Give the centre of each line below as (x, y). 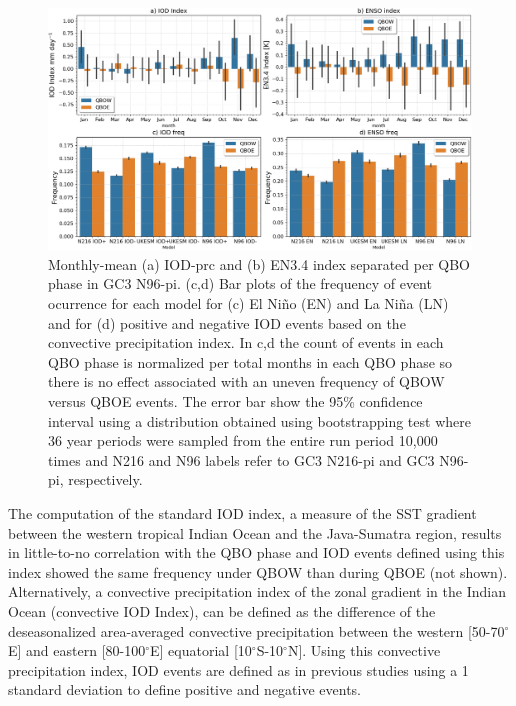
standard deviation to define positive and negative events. (185, 689)
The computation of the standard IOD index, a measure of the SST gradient (242, 512)
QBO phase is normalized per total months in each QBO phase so (250, 361)
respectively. (105, 479)
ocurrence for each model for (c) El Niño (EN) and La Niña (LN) (248, 303)
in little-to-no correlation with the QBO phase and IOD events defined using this (256, 552)
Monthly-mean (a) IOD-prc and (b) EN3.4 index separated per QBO (259, 263)
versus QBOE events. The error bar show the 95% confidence (235, 400)
